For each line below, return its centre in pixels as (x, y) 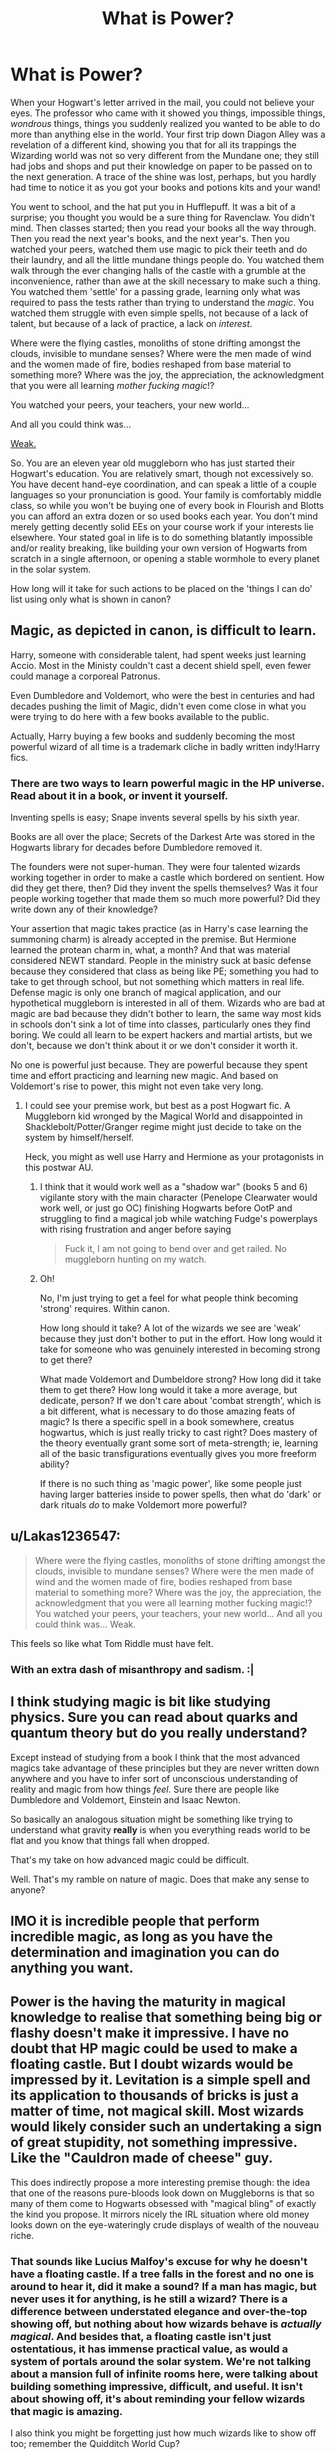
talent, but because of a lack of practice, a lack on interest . (131, 323)
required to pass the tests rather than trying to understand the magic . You (162, 302)
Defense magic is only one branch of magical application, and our (146, 993)
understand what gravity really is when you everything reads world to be (160, 1829)
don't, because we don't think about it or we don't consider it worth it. (154, 1046)
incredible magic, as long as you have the (141, 1936)
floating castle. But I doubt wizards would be (152, 2064)
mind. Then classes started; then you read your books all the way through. (163, 228)
